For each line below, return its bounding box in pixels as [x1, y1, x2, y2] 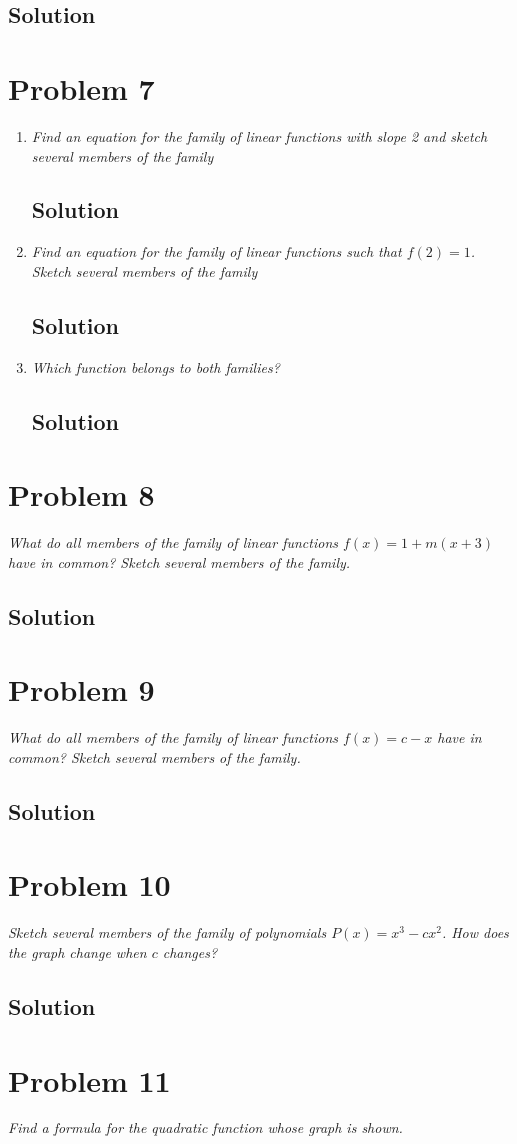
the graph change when [8, 941, 147, 962]
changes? [162, 941, 218, 962]
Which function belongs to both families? [31, 356, 280, 377]
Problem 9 [8, 669, 155, 710]
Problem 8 [8, 474, 155, 515]
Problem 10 [8, 864, 171, 905]
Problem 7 [8, 67, 155, 108]
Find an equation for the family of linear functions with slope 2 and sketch [31, 125, 488, 146]
